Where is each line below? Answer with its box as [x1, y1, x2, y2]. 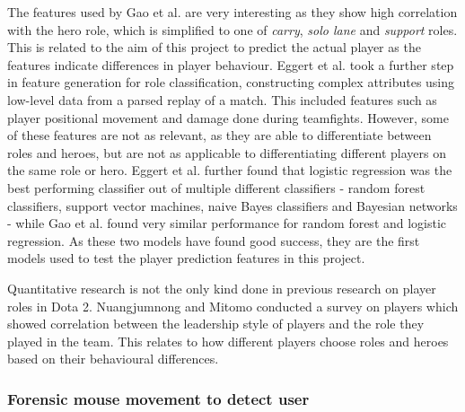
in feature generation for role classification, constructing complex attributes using [7, 73, 455, 92]
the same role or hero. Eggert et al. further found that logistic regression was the [7, 161, 452, 180]
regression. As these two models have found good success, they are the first [7, 231, 420, 250]
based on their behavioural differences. [7, 349, 219, 368]
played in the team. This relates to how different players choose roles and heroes [7, 331, 449, 350]
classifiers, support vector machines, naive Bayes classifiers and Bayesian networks [7, 196, 458, 215]
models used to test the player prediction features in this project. [7, 249, 365, 267]
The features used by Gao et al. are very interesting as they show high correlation [7, 3, 458, 21]
